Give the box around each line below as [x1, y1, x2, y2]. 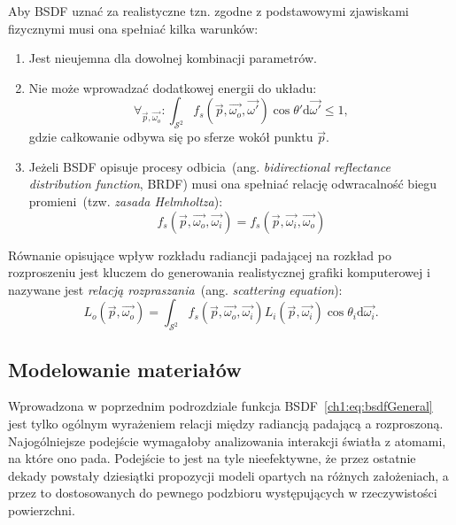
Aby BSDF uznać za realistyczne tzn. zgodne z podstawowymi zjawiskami [8, 2, 409, 19]
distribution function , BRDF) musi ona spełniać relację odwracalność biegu [28, 174, 437, 193]
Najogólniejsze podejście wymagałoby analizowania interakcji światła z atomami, [8, 431, 446, 450]
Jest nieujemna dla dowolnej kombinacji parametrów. [28, 49, 317, 67]
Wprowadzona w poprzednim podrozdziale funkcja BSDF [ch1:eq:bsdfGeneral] [8, 397, 433, 415]
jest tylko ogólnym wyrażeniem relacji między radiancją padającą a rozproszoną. [8, 413, 444, 432]
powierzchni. [8, 500, 75, 519]
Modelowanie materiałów [8, 355, 242, 382]
